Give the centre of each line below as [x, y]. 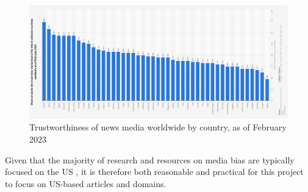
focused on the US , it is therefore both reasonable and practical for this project [154, 172]
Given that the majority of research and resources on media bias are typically [150, 159]
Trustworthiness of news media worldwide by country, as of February [158, 127]
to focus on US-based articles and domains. [86, 183]
